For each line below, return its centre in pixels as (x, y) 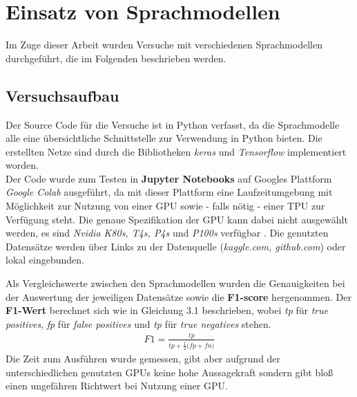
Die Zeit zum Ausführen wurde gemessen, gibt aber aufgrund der (143, 359)
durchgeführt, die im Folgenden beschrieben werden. (116, 58)
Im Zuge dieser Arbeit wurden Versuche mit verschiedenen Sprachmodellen (164, 45)
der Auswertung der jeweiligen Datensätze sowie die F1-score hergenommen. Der (178, 296)
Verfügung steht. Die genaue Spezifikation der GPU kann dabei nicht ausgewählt (177, 219)
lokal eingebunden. (45, 260)
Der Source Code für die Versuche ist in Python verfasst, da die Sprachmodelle (173, 124)
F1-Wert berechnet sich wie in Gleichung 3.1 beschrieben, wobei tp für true (167, 310)
